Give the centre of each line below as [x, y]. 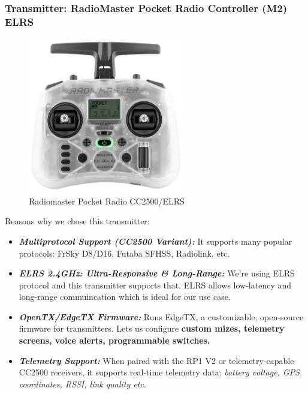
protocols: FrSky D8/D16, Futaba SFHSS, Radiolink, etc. [124, 253]
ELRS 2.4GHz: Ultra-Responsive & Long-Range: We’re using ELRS [157, 273]
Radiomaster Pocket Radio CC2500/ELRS [107, 201]
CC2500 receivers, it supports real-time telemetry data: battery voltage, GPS [159, 372]
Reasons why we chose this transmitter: [77, 221]
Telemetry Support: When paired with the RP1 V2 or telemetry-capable [156, 360]
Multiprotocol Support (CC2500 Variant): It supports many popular [155, 241]
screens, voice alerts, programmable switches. [114, 340]
